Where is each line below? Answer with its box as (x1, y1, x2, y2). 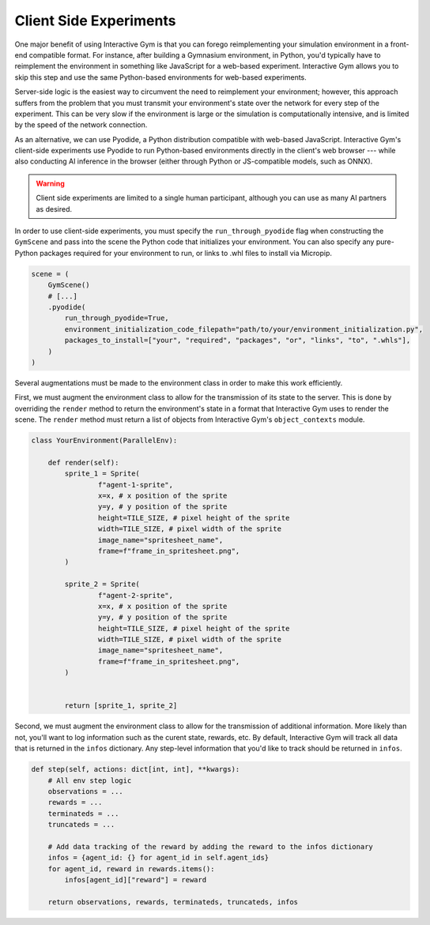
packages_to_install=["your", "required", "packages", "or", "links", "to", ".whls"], (64, 336, 411, 345)
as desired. (36, 204, 73, 213)
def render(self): (47, 458, 119, 467)
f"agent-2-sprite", (97, 591, 174, 600)
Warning (36, 179, 65, 188)
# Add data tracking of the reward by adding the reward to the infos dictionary (47, 842, 373, 851)
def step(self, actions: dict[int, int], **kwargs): (31, 765, 240, 774)
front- (390, 39, 409, 49)
